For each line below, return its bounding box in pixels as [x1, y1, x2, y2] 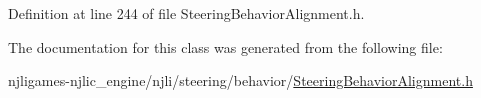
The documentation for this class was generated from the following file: [8, 36, 443, 57]
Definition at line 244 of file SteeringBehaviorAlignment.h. [8, 3, 365, 23]
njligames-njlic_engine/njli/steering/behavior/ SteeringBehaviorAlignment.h [8, 70, 473, 91]
